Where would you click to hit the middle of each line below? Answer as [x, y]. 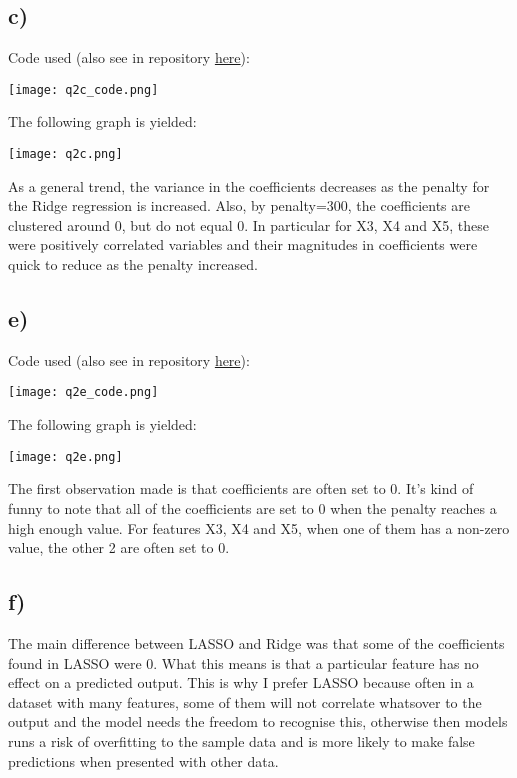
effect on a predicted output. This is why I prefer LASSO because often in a [241, 682]
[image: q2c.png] [65, 154]
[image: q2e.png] [65, 456]
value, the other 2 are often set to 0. [119, 547]
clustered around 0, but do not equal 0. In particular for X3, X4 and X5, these [249, 224]
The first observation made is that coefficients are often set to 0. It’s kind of [241, 488]
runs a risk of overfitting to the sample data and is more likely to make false [241, 740]
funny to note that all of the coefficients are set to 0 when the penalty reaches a [252, 507]
